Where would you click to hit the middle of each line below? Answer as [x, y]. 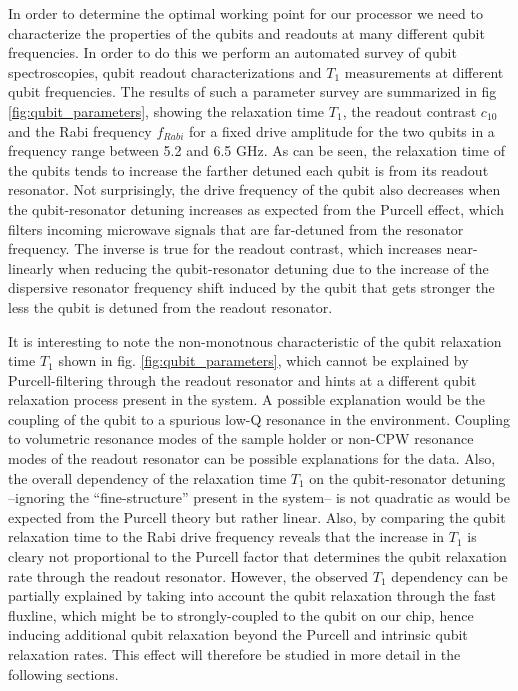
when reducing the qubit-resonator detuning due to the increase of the [273, 267]
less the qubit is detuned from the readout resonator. [170, 306]
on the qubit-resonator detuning [407, 477]
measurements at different [424, 71]
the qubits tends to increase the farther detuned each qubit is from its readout [248, 169]
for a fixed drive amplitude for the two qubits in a [341, 130]
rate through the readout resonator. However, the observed [188, 575]
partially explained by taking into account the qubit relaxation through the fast [252, 595]
